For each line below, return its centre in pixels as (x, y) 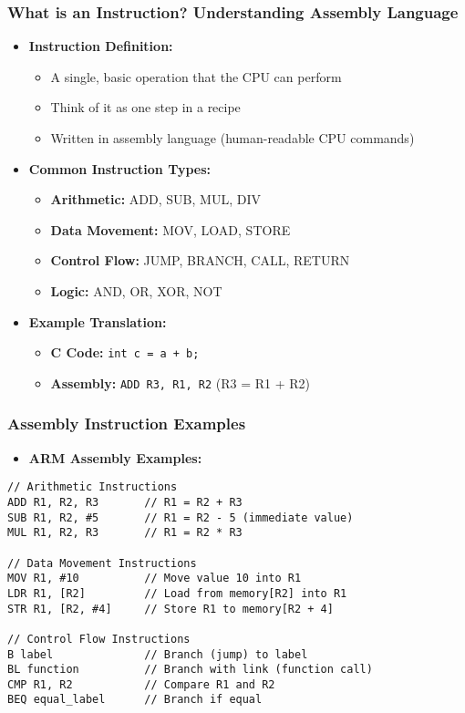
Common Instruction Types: (119, 168)
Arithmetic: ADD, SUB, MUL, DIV (155, 199)
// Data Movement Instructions (102, 563)
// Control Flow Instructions (99, 639)
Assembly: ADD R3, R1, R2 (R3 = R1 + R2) (181, 382)
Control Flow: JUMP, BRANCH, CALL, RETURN (200, 260)
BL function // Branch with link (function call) (190, 670)
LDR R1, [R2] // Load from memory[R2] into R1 (177, 593)
